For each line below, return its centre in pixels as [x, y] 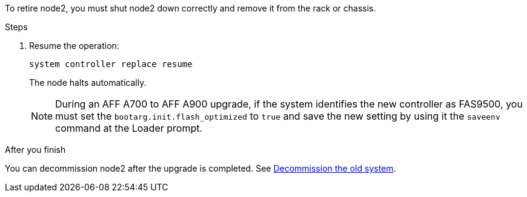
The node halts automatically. [88, 82]
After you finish [35, 150]
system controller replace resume [111, 64]
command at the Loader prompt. [129, 128]
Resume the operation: [74, 46]
